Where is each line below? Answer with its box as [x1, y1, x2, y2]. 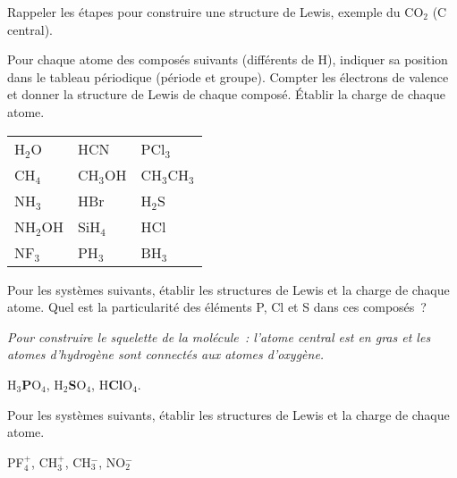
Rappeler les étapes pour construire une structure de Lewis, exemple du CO [7, 3, 424, 21]
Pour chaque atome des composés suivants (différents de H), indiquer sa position [7, 50, 448, 69]
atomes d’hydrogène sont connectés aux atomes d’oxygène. [7, 345, 325, 364]
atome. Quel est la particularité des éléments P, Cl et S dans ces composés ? [7, 298, 427, 316]
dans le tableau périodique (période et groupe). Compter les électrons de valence [7, 67, 449, 86]
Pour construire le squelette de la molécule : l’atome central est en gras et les [7, 327, 431, 346]
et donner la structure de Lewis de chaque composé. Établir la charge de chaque [7, 85, 445, 104]
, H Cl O [91, 374, 133, 393]
